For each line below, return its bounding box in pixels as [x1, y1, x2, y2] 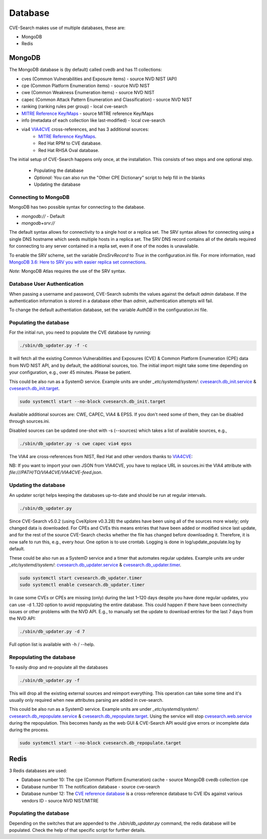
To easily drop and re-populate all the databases [9, 664, 108, 670]
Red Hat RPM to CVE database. [38, 140, 102, 146]
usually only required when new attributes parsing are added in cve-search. [9, 697, 164, 703]
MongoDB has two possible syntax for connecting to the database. [9, 204, 145, 210]
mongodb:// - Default [21, 213, 65, 219]
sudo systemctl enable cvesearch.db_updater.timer [19, 582, 145, 588]
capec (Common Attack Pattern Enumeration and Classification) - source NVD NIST [21, 97, 192, 103]
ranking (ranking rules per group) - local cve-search [21, 104, 128, 109]
